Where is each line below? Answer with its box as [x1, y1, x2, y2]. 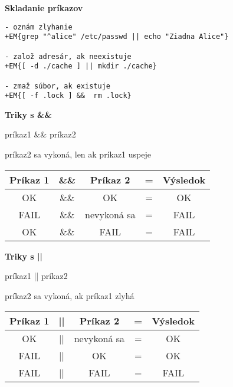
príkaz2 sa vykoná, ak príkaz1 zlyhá [5, 289, 134, 301]
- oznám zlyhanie [5, 22, 73, 31]
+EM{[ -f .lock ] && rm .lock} [5, 91, 132, 100]
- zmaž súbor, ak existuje [5, 81, 110, 90]
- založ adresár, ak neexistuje [5, 52, 132, 61]
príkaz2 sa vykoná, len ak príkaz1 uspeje [5, 148, 151, 160]
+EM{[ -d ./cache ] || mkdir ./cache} [5, 62, 157, 71]
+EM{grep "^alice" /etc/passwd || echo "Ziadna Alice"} [5, 32, 229, 41]
